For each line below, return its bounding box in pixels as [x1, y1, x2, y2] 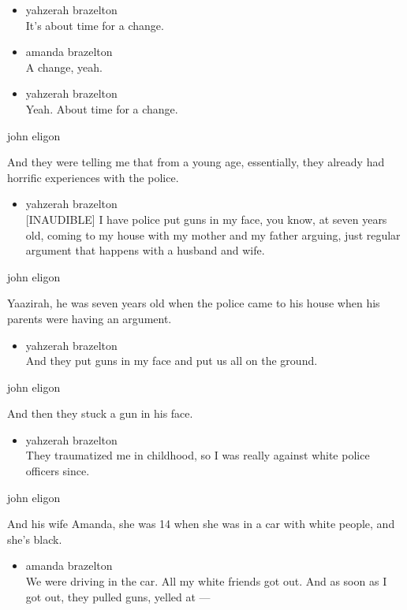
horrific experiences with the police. [7, 169, 179, 185]
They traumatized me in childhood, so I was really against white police [25, 447, 370, 463]
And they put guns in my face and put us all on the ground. [25, 352, 318, 369]
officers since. [25, 463, 90, 479]
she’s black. [7, 530, 62, 547]
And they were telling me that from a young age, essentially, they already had [7, 154, 385, 170]
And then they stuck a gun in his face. [7, 405, 193, 422]
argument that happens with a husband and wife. [25, 242, 265, 259]
